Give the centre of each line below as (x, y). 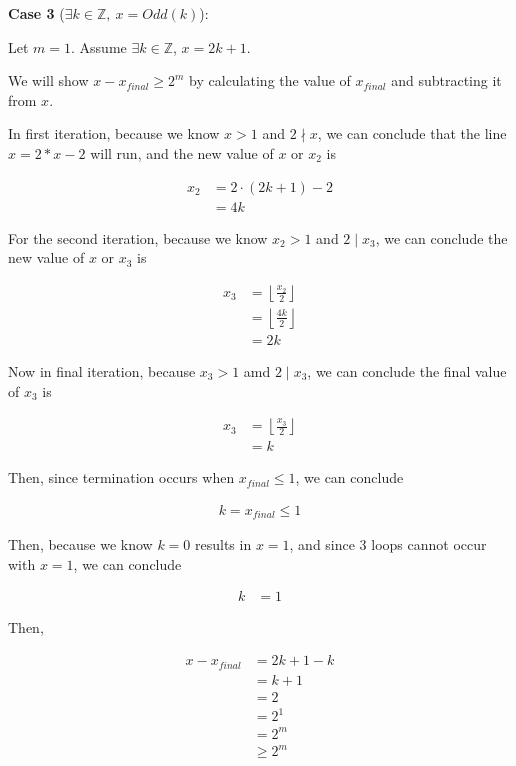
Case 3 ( (36, 13)
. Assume (99, 46)
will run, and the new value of (182, 152)
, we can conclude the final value (407, 370)
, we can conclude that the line (412, 133)
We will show (48, 80)
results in (223, 544)
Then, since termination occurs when (121, 477)
